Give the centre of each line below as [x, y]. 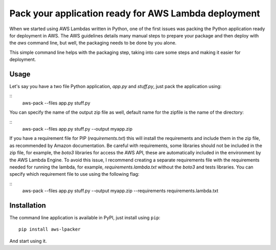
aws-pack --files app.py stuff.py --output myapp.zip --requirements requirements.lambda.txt [120, 191]
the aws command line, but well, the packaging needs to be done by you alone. [93, 43]
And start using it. [28, 241]
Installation [28, 205]
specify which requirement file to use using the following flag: [74, 174]
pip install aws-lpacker [50, 230]
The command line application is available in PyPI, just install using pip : [85, 217]
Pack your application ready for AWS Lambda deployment [135, 13]
